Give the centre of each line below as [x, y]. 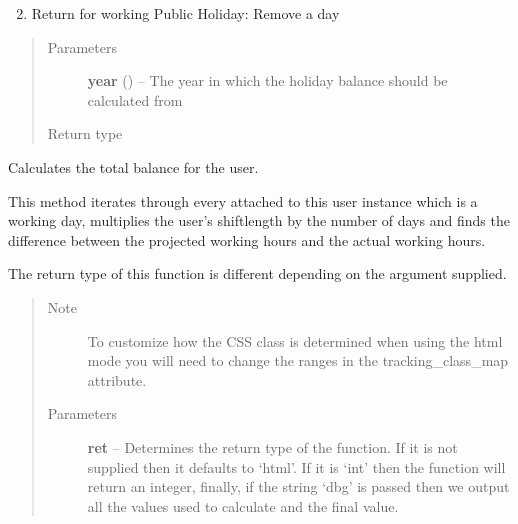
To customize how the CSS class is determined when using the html [295, 340]
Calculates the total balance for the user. [133, 166]
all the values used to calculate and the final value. [243, 505]
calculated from [135, 99]
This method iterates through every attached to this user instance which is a [243, 200]
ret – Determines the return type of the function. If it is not [272, 446]
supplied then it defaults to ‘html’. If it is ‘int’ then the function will [296, 466]
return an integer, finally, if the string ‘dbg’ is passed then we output [298, 486]
